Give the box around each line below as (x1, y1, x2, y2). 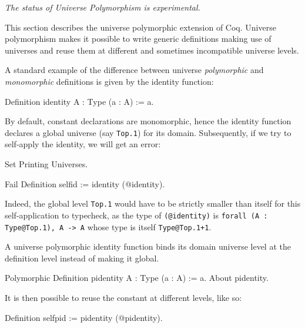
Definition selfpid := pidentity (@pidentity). (5, 311, 163, 323)
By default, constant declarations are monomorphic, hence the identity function (5, 115, 291, 127)
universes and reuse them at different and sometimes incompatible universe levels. (5, 44, 299, 56)
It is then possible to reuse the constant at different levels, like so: (5, 291, 242, 303)
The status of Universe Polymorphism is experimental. (5, 1, 200, 13)
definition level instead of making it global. (5, 251, 159, 264)
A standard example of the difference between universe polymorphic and (5, 64, 264, 76)
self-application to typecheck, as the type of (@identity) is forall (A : (5, 208, 268, 221)
